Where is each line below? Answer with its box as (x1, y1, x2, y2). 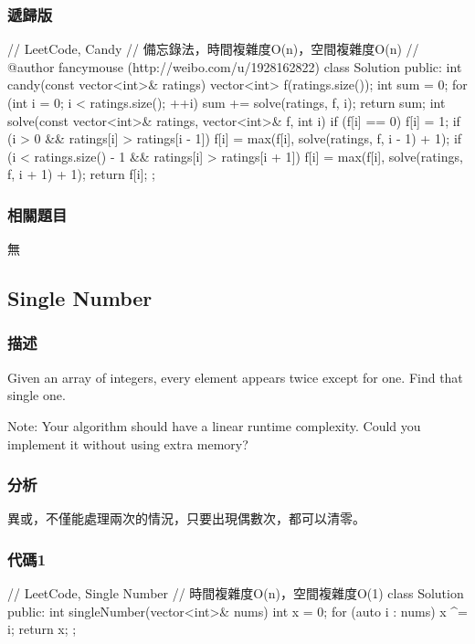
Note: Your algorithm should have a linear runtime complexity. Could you (7, 416, 421, 435)
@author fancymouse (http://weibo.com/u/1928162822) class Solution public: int (7, 57, 462, 76)
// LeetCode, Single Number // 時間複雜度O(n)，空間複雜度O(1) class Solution (7, 584, 464, 603)
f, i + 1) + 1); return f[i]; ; (7, 164, 155, 184)
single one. (7, 385, 66, 405)
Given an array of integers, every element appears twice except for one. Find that (7, 367, 463, 386)
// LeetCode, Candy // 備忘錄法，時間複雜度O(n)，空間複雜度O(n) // (7, 39, 419, 58)
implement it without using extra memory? (7, 434, 248, 453)
